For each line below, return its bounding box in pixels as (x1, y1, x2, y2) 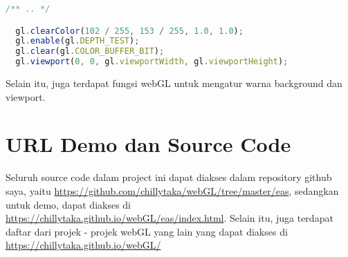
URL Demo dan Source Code (6, 130, 291, 158)
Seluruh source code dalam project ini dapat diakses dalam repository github (6, 170, 332, 184)
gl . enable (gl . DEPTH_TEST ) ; (15, 36, 140, 46)
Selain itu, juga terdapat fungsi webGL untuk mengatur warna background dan (6, 76, 342, 91)
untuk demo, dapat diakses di (6, 197, 131, 211)
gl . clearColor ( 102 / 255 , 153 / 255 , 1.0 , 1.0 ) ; (15, 26, 244, 36)
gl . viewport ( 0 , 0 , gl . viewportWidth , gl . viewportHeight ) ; (15, 57, 289, 67)
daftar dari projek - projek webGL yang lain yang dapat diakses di (6, 224, 288, 238)
